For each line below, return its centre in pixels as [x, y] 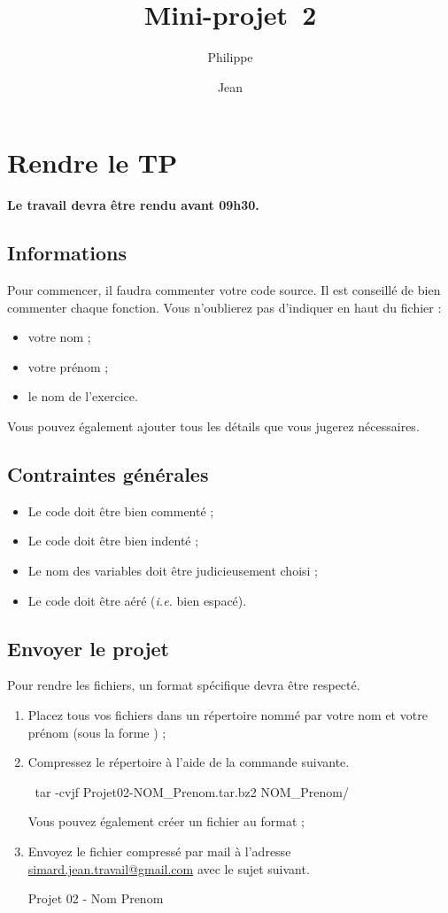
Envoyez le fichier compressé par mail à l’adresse [159, 851]
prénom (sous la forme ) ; [97, 732]
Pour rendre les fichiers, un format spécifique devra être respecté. [184, 685]
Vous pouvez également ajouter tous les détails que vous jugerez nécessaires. [213, 426]
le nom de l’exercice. [83, 396]
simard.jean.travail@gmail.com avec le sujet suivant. [169, 868]
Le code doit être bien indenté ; [113, 541]
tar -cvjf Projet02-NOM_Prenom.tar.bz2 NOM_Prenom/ [192, 791]
